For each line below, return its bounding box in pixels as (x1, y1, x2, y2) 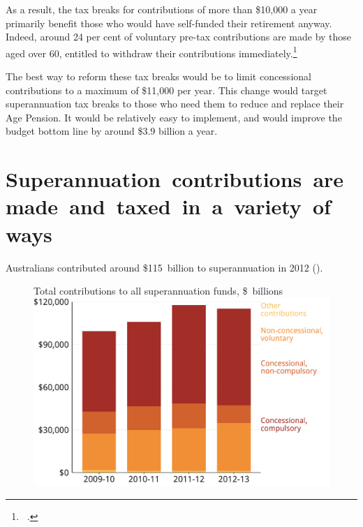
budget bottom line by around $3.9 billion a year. (6, 124, 218, 138)
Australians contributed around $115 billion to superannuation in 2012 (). (6, 260, 323, 274)
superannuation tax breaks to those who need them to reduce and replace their (6, 96, 344, 111)
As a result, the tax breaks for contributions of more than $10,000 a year (6, 2, 318, 16)
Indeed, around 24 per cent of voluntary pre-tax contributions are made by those (6, 29, 352, 44)
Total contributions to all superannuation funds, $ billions (34, 283, 283, 298)
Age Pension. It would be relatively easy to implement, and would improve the (6, 110, 342, 124)
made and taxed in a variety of (6, 192, 331, 221)
